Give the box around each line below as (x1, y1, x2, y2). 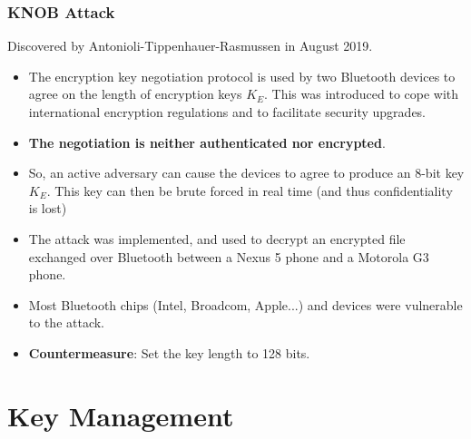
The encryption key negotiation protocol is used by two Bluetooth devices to (28, 66, 456, 85)
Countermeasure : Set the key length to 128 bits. (28, 343, 310, 362)
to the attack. (28, 313, 105, 332)
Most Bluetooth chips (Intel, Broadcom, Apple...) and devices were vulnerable (28, 295, 463, 314)
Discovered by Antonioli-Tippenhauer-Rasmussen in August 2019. (7, 36, 373, 55)
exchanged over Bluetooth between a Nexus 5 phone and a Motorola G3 (28, 247, 429, 266)
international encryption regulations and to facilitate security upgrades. (28, 102, 427, 121)
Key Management (7, 396, 234, 434)
